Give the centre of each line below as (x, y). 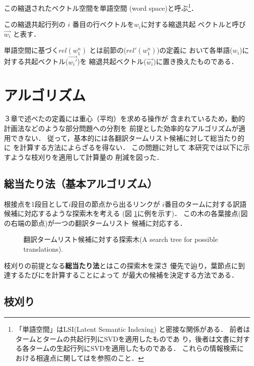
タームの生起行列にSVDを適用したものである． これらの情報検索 (133, 348)
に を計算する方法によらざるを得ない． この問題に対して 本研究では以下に (124, 147)
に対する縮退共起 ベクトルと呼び (193, 24)
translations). (43, 248)
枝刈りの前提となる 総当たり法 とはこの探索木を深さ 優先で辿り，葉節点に (121, 265)
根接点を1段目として (36, 204)
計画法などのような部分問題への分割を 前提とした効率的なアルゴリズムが (121, 128)
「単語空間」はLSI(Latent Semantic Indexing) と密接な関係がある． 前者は (133, 329)
